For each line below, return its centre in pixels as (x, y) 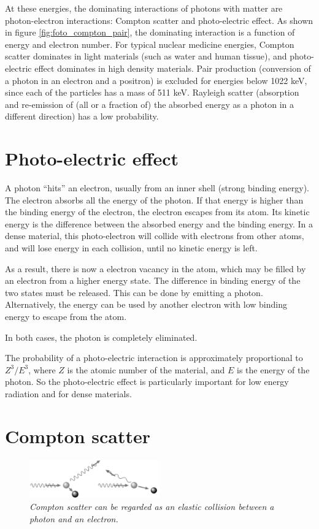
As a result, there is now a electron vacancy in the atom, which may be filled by (156, 268)
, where (42, 369)
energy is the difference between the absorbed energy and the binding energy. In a (159, 223)
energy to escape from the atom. (66, 316)
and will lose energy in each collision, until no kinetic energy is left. (131, 248)
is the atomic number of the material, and (146, 369)
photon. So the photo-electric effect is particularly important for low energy (147, 382)
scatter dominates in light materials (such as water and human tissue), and (146, 56)
